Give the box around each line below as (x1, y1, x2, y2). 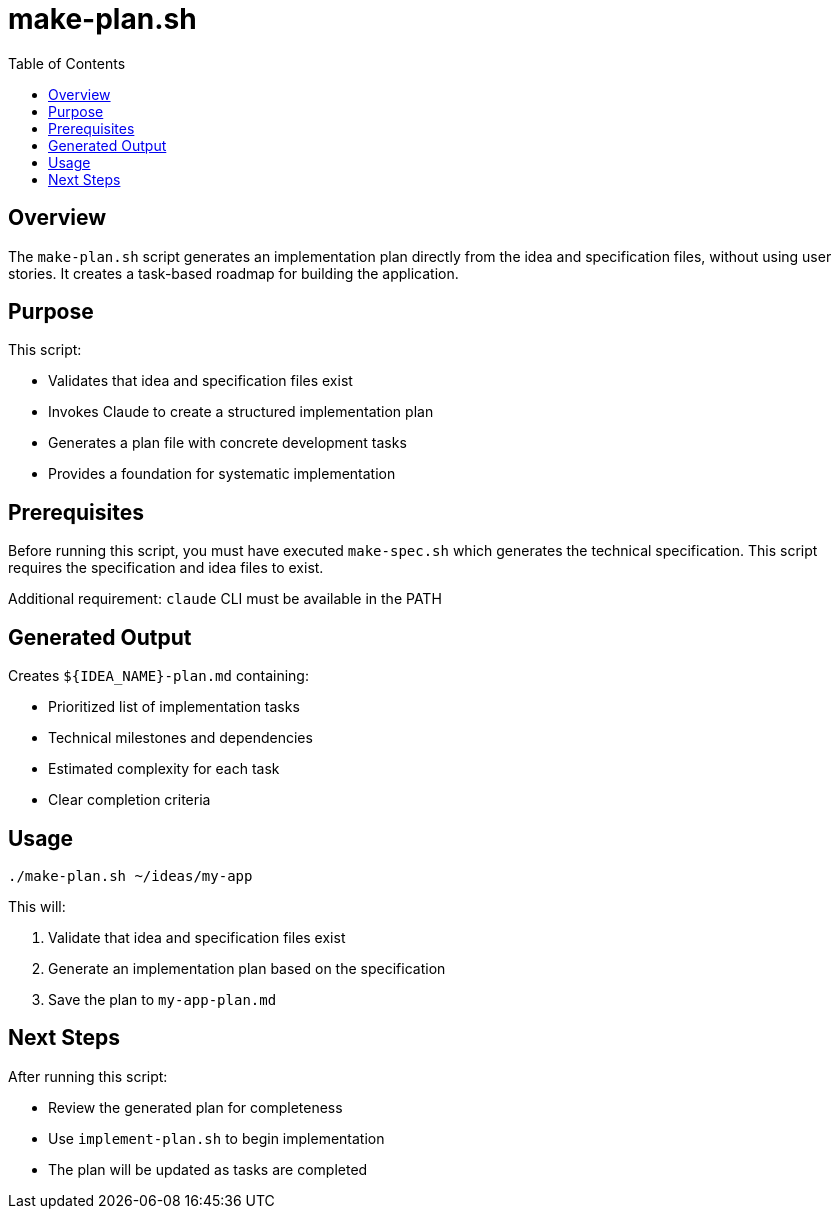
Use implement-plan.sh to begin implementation (48, 1129, 385, 1147)
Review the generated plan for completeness (48, 1098, 343, 1116)
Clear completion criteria (48, 791, 211, 809)
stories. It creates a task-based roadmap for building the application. (8, 264, 459, 282)
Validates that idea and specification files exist (48, 372, 353, 390)
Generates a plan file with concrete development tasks (48, 434, 407, 452)
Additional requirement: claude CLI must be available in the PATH (8, 590, 442, 608)
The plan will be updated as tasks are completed (48, 1160, 368, 1178)
